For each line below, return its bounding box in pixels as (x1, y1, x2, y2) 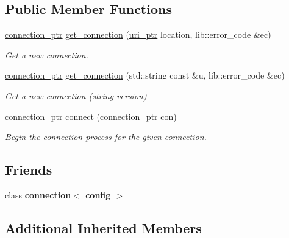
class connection (5, 188, 71, 201)
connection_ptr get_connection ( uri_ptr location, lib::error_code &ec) (5, 28, 271, 41)
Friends (5, 160, 52, 179)
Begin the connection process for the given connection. (5, 130, 207, 143)
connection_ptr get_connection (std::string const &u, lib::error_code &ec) (5, 69, 285, 82)
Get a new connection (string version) (5, 89, 147, 102)
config (85, 188, 111, 201)
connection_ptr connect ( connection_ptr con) (5, 110, 177, 122)
